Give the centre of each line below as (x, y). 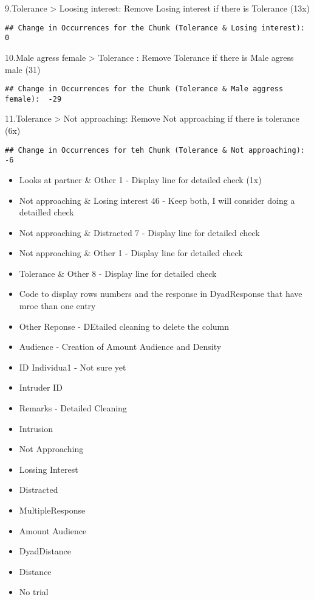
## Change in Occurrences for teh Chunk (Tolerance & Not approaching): (155, 150)
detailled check (46, 212)
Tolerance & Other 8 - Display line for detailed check (118, 273)
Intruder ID (41, 387)
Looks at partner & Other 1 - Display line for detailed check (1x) (140, 179)
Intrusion (36, 428)
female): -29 (33, 99)
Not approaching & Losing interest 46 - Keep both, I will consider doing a (157, 200)
